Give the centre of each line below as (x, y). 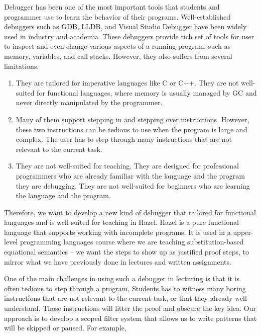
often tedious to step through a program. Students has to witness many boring (125, 288)
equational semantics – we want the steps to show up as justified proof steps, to (126, 252)
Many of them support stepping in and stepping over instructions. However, (133, 119)
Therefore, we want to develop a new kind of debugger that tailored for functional (130, 212)
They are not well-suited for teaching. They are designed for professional (127, 166)
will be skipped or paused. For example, (65, 328)
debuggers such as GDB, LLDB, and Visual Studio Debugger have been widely (125, 26)
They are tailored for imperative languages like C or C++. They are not (127, 83)
